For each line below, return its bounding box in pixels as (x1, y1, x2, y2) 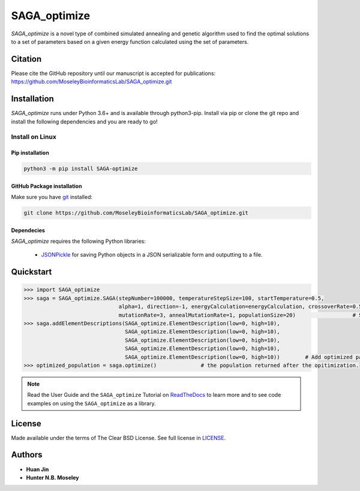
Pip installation (11, 149, 49, 156)
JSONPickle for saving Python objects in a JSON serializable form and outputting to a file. (41, 251, 263, 258)
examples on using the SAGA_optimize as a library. (27, 399, 156, 407)
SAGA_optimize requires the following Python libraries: (11, 237, 146, 245)
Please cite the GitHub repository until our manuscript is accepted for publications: (11, 70, 216, 77)
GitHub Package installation (11, 182, 82, 189)
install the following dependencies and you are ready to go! (11, 118, 158, 125)
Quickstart (11, 267, 52, 277)
